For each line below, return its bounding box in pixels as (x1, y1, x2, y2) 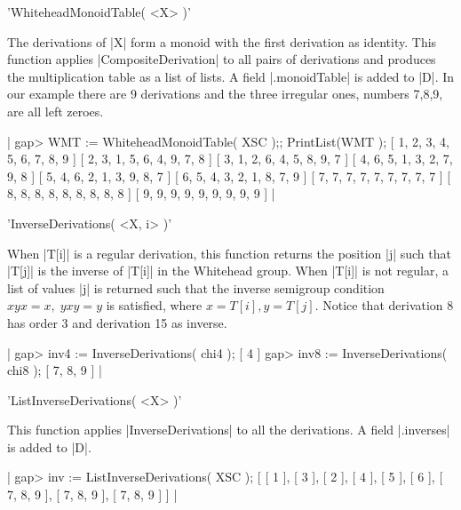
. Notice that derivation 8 (314, 296, 454, 315)
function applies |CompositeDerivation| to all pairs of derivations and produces (7, 50, 436, 68)
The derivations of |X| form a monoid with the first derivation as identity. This (7, 32, 437, 51)
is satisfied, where (106, 296, 203, 315)
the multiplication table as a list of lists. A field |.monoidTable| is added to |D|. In (7, 67, 455, 85)
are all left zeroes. (7, 101, 104, 120)
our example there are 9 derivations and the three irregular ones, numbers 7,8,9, (7, 84, 443, 103)
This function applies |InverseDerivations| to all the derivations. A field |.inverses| (7, 420, 450, 439)
